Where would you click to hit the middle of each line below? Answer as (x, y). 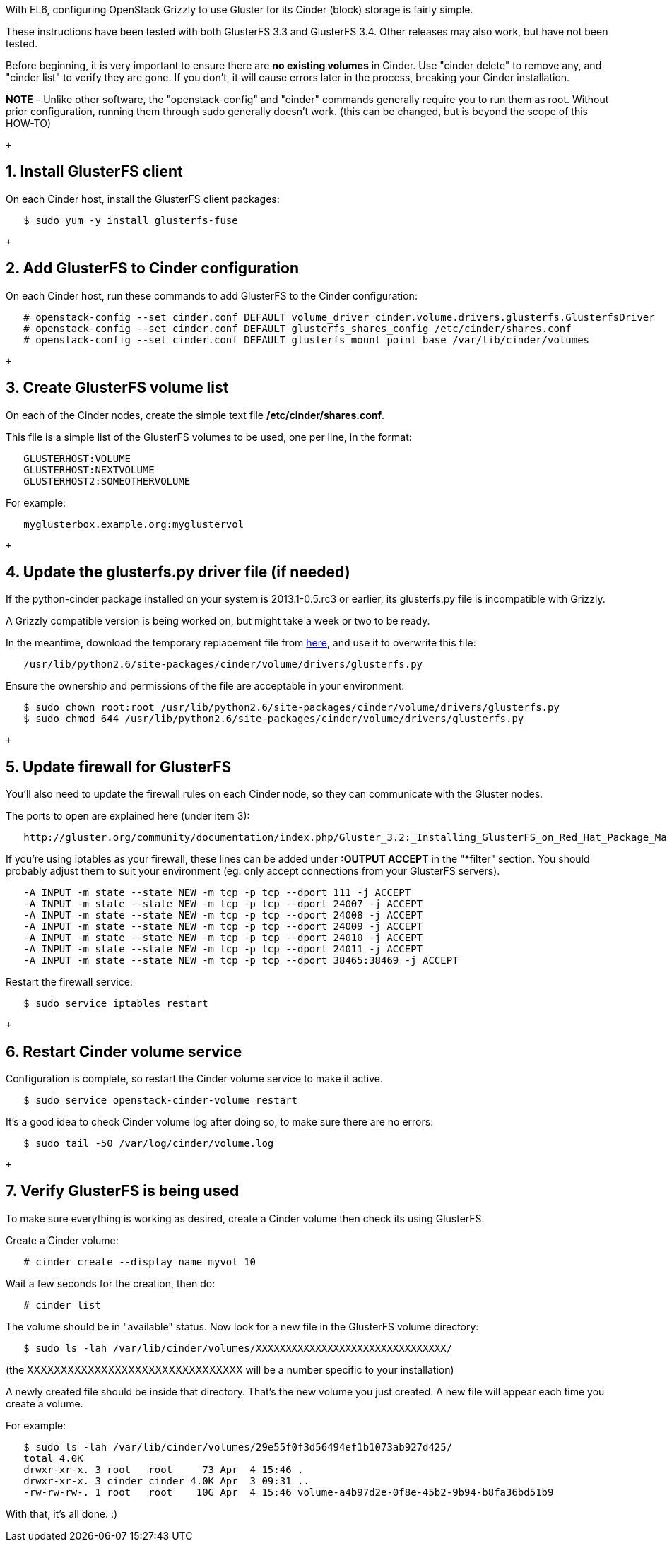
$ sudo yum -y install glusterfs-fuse (131, 220)
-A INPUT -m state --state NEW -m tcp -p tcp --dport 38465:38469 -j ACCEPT (241, 961)
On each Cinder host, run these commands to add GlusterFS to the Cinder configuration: (212, 295)
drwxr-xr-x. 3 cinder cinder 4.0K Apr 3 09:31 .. (166, 1481)
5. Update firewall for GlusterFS (119, 767)
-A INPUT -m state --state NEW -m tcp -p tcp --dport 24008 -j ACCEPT (223, 915)
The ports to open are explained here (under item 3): (128, 816)
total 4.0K (53, 1458)
